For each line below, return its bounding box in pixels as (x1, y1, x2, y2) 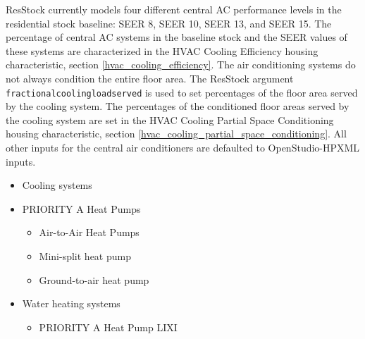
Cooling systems (22, 178, 92, 192)
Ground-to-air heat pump (39, 272, 149, 287)
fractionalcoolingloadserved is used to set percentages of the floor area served (6, 85, 358, 99)
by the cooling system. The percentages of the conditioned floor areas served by (6, 99, 349, 113)
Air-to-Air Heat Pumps (39, 225, 140, 240)
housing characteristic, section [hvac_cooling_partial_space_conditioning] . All (6, 126, 347, 141)
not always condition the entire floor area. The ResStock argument (6, 70, 294, 85)
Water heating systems (22, 296, 120, 311)
